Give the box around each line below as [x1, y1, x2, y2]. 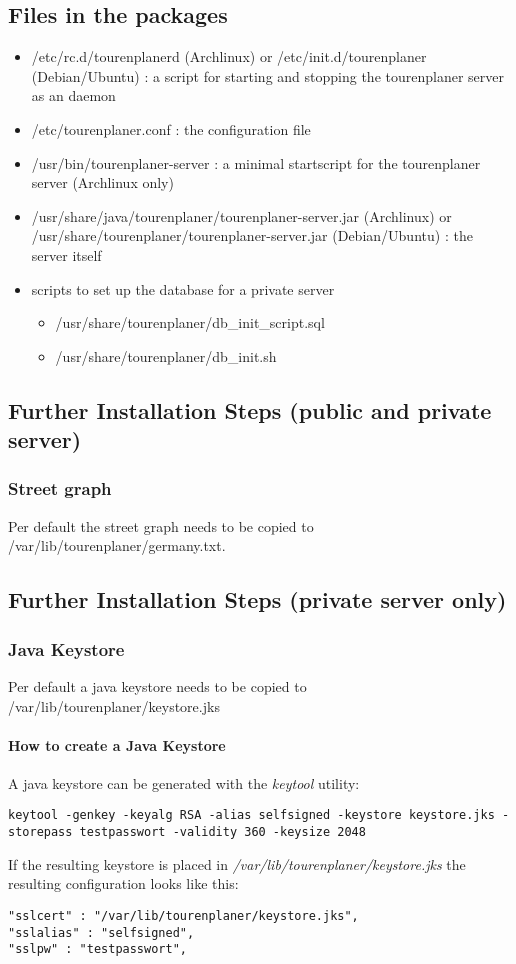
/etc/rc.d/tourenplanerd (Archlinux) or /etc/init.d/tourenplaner [31, 46, 427, 67]
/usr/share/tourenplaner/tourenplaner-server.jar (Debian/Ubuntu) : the [31, 225, 473, 246]
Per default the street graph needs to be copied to [8, 515, 314, 536]
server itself [31, 244, 102, 265]
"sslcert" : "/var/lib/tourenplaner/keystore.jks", [8, 908, 359, 923]
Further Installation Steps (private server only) [8, 584, 507, 615]
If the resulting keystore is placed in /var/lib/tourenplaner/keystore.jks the [8, 853, 466, 874]
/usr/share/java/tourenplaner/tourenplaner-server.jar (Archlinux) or [31, 205, 452, 226]
